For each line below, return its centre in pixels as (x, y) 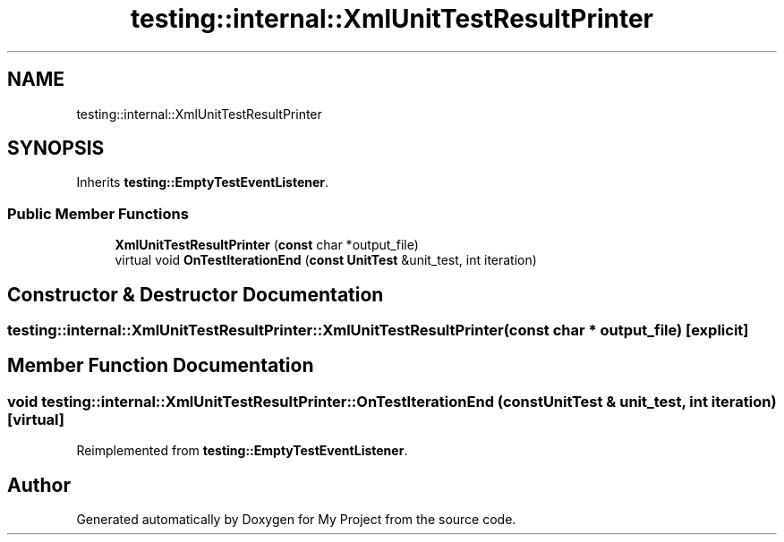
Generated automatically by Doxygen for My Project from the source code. (296, 520)
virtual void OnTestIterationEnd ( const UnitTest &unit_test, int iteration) (326, 260)
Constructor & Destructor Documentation (196, 294)
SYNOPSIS (56, 148)
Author (39, 485)
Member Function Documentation (161, 366)
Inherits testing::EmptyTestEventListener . (203, 182)
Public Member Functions (98, 213)
